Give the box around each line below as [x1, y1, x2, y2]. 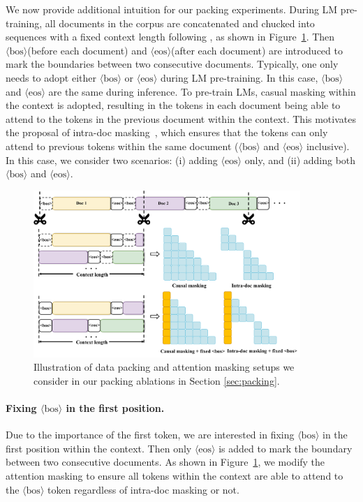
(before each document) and [27, 43, 147, 57]
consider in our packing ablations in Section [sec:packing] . [34, 373, 280, 387]
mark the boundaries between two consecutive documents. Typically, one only [6, 57, 339, 71]
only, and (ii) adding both [244, 152, 356, 167]
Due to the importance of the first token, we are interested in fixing [6, 427, 295, 442]
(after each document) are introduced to [171, 43, 343, 57]
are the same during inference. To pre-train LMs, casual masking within [48, 84, 356, 98]
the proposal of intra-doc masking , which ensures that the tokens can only [6, 125, 328, 140]
